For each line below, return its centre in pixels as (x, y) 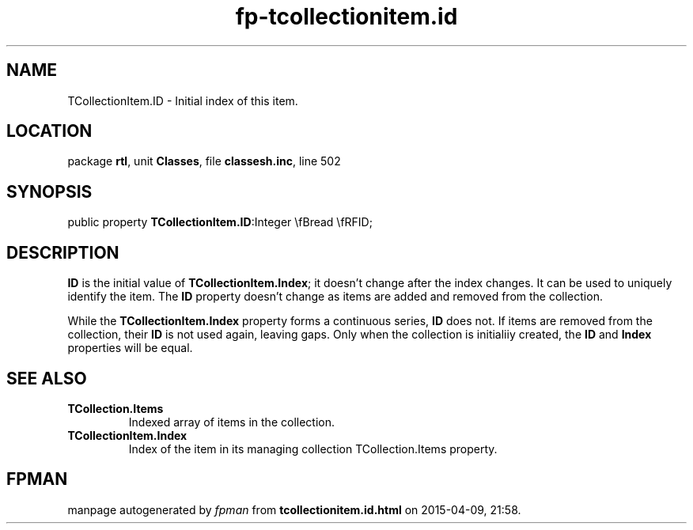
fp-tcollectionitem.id (346, 17)
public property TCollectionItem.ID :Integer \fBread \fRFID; (220, 222)
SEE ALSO (47, 378)
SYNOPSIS (49, 191)
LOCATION (49, 131)
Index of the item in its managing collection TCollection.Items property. (313, 449)
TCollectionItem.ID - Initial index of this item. (183, 100)
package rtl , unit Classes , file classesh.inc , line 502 (204, 161)
